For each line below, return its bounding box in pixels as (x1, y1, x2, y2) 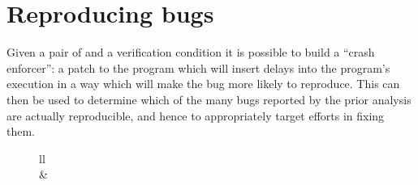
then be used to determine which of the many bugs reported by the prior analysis (6, 90, 412, 107)
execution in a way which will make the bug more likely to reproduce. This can (6, 75, 400, 92)
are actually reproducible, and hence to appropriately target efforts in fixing (6, 107, 385, 124)
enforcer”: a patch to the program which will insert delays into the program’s (6, 59, 390, 76)
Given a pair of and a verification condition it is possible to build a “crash (6, 44, 375, 61)
